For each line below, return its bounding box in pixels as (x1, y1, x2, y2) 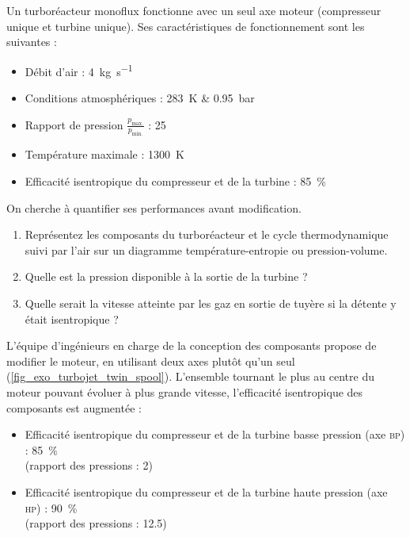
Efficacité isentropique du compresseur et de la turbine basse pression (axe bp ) (25, 426, 405, 443)
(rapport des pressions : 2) (25, 457, 153, 474)
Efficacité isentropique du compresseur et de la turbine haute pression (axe (25, 483, 388, 500)
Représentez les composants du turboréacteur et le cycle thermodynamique (25, 226, 389, 243)
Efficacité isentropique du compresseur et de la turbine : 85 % (25, 173, 326, 189)
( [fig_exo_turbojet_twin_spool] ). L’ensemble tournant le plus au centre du (6, 368, 374, 385)
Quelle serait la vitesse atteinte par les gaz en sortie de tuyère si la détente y (25, 294, 397, 311)
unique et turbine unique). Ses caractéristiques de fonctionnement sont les (6, 17, 365, 34)
